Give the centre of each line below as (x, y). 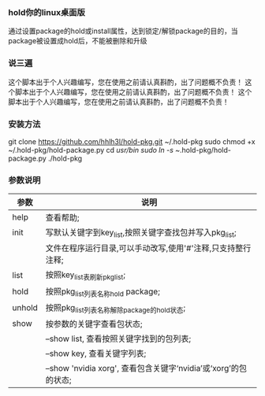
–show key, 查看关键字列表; (96, 353)
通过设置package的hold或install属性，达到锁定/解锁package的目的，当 (123, 31)
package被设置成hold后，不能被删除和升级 (78, 41)
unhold (25, 308)
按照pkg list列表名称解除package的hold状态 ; (116, 308)
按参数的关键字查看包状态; (94, 324)
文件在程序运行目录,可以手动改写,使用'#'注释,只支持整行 (148, 248)
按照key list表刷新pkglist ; (86, 276)
